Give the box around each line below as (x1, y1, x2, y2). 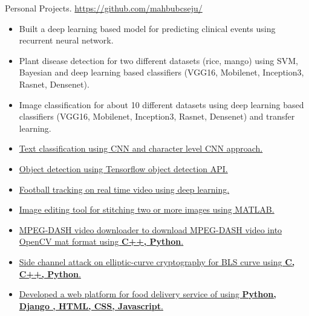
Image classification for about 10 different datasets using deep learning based (19, 98, 304, 111)
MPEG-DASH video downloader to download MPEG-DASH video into (19, 223, 282, 236)
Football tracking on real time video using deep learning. (19, 182, 230, 195)
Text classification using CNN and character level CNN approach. (19, 142, 263, 155)
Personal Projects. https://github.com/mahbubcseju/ (5, 2, 203, 14)
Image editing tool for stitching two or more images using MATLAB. (19, 203, 275, 216)
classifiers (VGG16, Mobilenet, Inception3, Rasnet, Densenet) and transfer (19, 110, 295, 123)
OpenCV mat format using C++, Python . (19, 235, 184, 248)
